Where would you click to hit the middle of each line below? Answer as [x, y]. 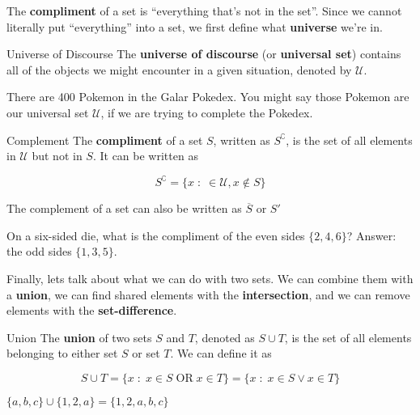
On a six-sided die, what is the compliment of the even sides [156, 235]
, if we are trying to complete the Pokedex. [207, 112]
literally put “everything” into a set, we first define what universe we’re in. [195, 26]
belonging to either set [62, 353]
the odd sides [39, 251]
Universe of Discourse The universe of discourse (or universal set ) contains [204, 54]
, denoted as [225, 337]
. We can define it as [221, 353]
